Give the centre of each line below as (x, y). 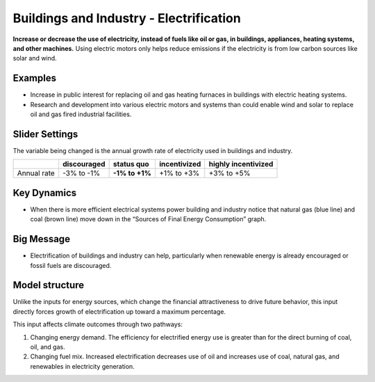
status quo (131, 164)
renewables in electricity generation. (82, 366)
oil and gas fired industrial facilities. (81, 114)
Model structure (49, 285)
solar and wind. (35, 58)
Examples (35, 78)
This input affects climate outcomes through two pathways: (98, 324)
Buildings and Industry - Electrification (127, 18)
